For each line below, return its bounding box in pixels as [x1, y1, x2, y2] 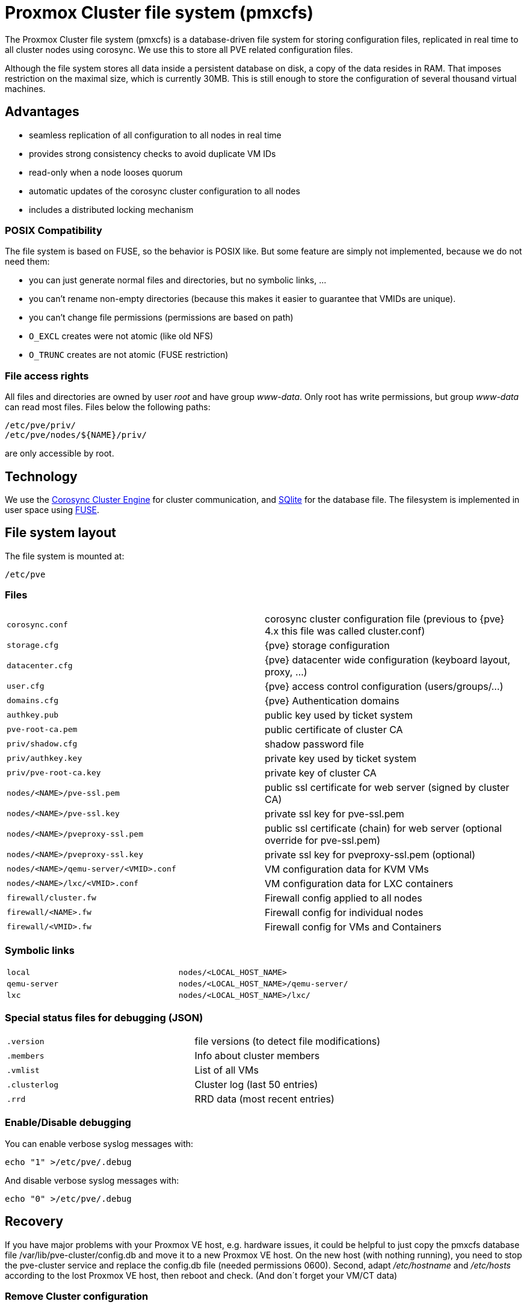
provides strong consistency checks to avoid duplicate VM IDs [29, 148, 276, 159]
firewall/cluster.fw [7, 893, 96, 903]
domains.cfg [7, 696, 59, 706]
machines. [5, 83, 46, 94]
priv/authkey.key [7, 754, 82, 763]
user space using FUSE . [5, 504, 100, 515]
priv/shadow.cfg [7, 739, 78, 749]
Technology [5, 469, 78, 484]
